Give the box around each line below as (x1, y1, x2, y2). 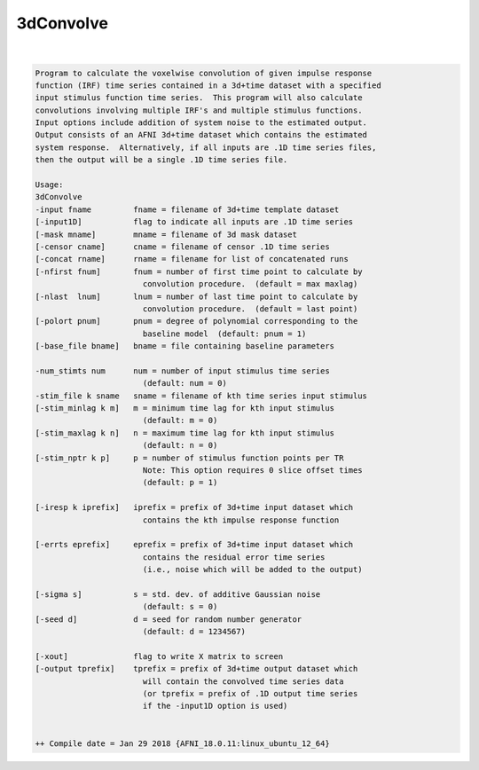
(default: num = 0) (142, 378, 228, 389)
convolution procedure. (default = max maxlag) (142, 279, 358, 289)
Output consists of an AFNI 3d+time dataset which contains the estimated (35, 130, 368, 140)
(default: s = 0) (142, 601, 218, 612)
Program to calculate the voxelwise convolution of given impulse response (35, 67, 373, 78)
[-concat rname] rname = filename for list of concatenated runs (35, 254, 349, 264)
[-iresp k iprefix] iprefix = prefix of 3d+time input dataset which (35, 502, 354, 513)
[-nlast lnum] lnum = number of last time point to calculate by (35, 291, 358, 302)
